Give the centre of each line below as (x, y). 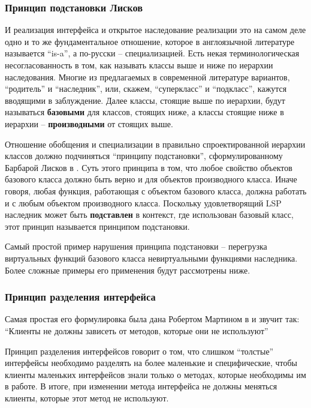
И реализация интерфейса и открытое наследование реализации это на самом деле (155, 30)
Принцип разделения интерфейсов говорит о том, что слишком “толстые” (139, 351)
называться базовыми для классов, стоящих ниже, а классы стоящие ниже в (144, 112)
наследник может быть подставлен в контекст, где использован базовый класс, (149, 214)
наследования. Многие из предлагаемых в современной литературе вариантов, (147, 76)
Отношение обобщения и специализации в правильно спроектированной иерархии (155, 144)
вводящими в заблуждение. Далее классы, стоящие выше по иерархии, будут (145, 100)
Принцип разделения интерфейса (80, 297)
